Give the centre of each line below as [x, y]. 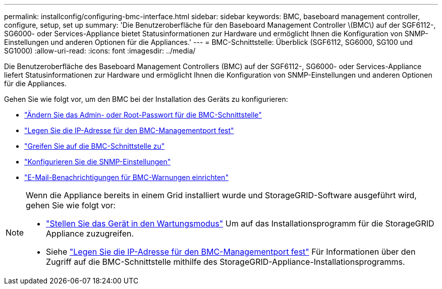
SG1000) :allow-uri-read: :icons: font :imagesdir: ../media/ [100, 51]
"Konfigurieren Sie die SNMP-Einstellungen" [98, 162]
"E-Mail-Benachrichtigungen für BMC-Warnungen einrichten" [126, 177]
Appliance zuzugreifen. [90, 234]
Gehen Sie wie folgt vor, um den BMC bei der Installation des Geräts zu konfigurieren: [146, 99]
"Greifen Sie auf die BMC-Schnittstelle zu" [95, 146]
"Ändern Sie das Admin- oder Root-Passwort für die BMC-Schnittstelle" [143, 115]
